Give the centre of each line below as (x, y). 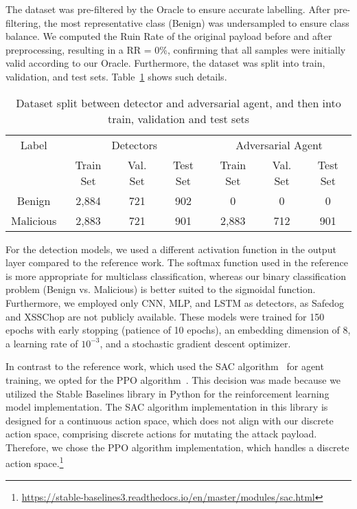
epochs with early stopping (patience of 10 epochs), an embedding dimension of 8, (178, 330)
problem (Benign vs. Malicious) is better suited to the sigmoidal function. (161, 289)
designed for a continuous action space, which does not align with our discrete (170, 420)
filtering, (23, 22)
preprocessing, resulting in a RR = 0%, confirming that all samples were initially (176, 49)
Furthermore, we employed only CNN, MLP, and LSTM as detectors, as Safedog (175, 302)
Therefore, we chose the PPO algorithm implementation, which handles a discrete (177, 447)
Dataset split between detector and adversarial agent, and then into (178, 102)
